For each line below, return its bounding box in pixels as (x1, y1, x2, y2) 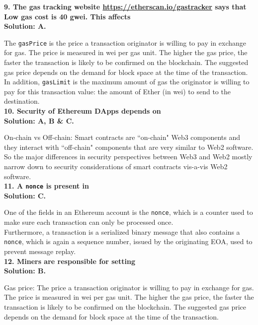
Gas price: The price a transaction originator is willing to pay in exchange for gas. (4, 282, 254, 292)
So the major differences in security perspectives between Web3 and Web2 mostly (4, 151, 253, 162)
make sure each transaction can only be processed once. (4, 217, 173, 227)
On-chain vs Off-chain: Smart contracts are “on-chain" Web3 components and (4, 132, 240, 142)
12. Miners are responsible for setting (4, 256, 135, 266)
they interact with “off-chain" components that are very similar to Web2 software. (4, 141, 254, 152)
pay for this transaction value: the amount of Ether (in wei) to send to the (4, 86, 231, 96)
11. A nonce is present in (4, 181, 89, 191)
